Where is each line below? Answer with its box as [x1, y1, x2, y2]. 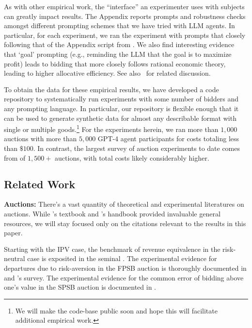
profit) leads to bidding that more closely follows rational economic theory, [4, 58, 226, 68]
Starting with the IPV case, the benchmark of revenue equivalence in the [4, 244, 220, 254]
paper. [4, 228, 23, 238]
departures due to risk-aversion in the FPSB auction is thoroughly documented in [4, 262, 247, 273]
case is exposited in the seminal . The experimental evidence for [27, 253, 217, 263]
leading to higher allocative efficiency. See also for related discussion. [4, 68, 211, 78]
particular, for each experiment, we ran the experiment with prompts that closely [4, 30, 246, 40]
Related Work [4, 176, 76, 191]
